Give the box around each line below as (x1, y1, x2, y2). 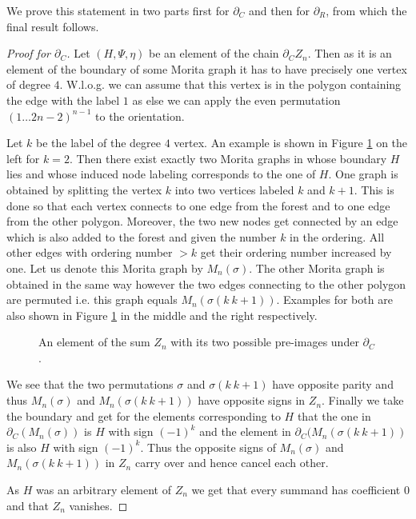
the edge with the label (6, 91, 120, 108)
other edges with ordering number (6, 244, 173, 261)
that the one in (297, 407, 371, 424)
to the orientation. (95, 107, 185, 124)
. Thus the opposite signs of (140, 438, 276, 455)
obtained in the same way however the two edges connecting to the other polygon (6, 275, 406, 292)
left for (6, 150, 40, 166)
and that (6, 497, 49, 513)
